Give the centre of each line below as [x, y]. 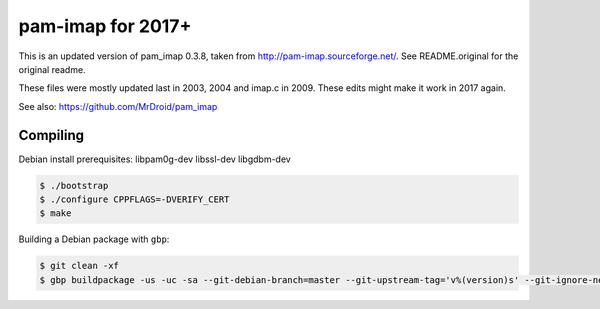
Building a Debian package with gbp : [94, 239]
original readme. [52, 69]
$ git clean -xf [79, 266]
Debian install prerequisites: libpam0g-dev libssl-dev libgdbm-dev [155, 159]
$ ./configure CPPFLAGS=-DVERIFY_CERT [134, 199]
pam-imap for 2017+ [105, 26]
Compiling [51, 135]
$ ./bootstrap [74, 185]
